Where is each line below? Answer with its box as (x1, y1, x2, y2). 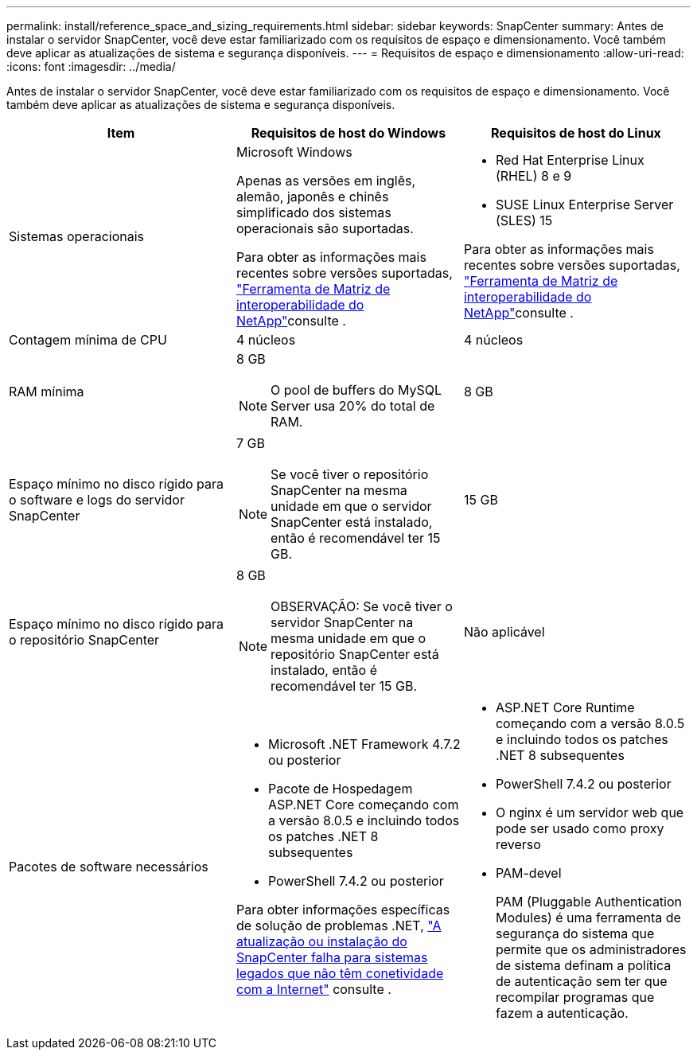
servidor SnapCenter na (271, 614, 414, 630)
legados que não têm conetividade (236, 965, 444, 981)
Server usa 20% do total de (271, 398, 435, 414)
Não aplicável (463, 624, 545, 640)
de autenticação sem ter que (495, 973, 668, 989)
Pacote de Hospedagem (267, 781, 413, 797)
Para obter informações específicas (236, 902, 450, 918)
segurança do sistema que (495, 925, 655, 941)
